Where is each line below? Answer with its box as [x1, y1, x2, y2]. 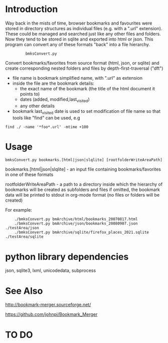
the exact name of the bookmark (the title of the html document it [20, 85, 155, 91]
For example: [5, 207, 33, 213]
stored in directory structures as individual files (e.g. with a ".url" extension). [5, 25, 162, 31]
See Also [5, 285, 43, 296]
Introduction [5, 4, 58, 15]
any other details [20, 103, 55, 109]
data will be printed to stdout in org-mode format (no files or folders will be [5, 192, 159, 198]
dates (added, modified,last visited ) [20, 96, 90, 103]
